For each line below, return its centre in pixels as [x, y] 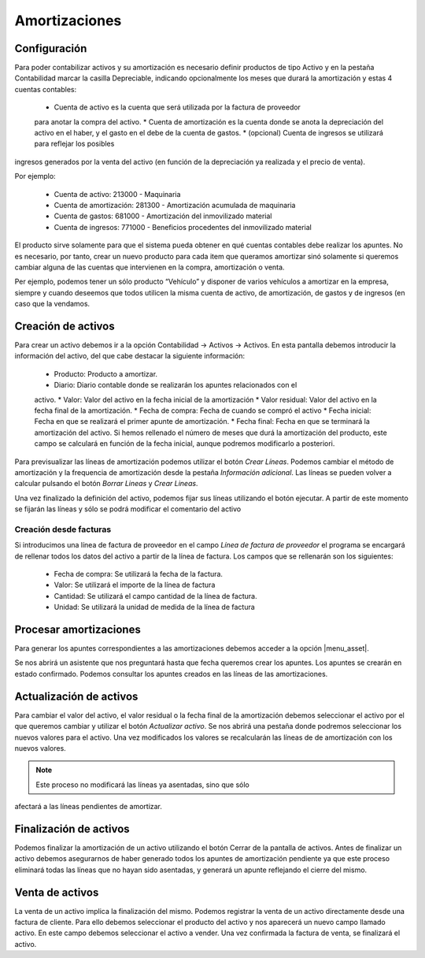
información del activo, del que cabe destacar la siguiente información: [130, 356]
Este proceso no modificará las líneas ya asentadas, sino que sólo [142, 785]
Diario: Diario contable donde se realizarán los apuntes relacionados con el [176, 385]
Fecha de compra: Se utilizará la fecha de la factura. [139, 574]
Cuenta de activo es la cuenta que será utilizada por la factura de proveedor [177, 107]
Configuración [51, 48]
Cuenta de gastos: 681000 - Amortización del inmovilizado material [163, 216]
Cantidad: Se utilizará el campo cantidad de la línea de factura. [155, 596]
